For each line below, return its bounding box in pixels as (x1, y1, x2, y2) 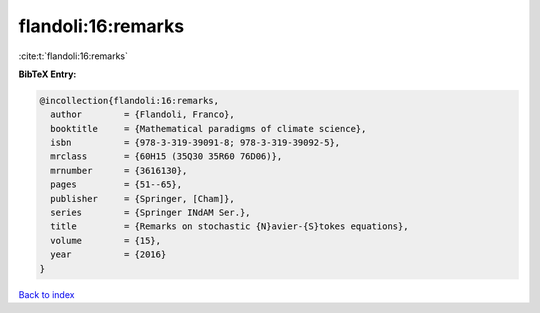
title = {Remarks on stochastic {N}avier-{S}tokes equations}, (50, 221, 409, 232)
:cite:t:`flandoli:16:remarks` (18, 50, 129, 62)
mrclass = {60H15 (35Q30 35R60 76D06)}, (50, 151, 283, 162)
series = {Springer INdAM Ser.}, (50, 207, 251, 219)
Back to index (18, 288, 75, 300)
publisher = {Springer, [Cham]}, (50, 193, 235, 204)
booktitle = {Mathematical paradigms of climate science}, (50, 123, 367, 134)
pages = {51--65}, (50, 179, 183, 190)
